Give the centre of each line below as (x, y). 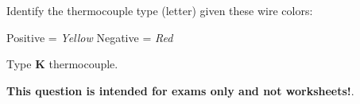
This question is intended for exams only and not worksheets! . (180, 90)
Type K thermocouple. (62, 64)
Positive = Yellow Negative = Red (90, 37)
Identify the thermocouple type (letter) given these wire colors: (160, 10)
